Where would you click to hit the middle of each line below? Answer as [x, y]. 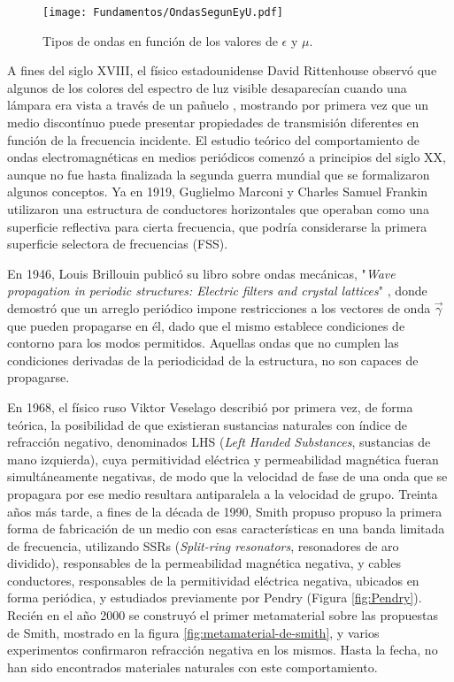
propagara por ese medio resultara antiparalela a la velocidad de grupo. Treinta [223, 493]
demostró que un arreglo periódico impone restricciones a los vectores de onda [219, 307]
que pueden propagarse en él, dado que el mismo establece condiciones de [206, 325]
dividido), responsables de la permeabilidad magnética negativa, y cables [204, 563]
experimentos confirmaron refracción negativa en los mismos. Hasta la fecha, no [223, 650]
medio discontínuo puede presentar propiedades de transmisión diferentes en [213, 123]
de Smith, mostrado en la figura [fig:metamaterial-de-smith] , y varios [193, 632]
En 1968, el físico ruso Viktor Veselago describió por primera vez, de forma [210, 406]
